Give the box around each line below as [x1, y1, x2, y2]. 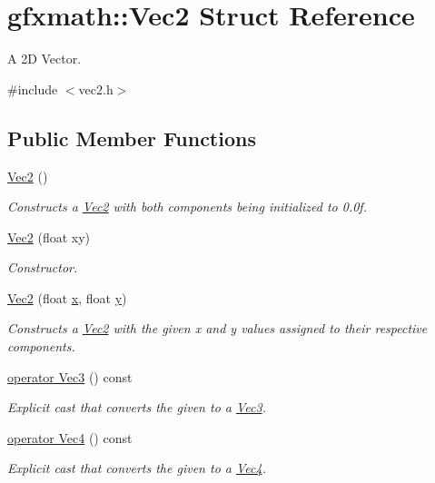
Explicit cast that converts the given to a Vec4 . [7, 458, 266, 478]
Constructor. [7, 258, 78, 277]
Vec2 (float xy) [7, 227, 91, 246]
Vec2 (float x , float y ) [7, 288, 127, 307]
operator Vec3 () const [7, 367, 133, 386]
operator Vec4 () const [7, 428, 133, 447]
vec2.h [78, 79, 114, 98]
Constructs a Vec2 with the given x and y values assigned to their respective [7, 319, 428, 338]
